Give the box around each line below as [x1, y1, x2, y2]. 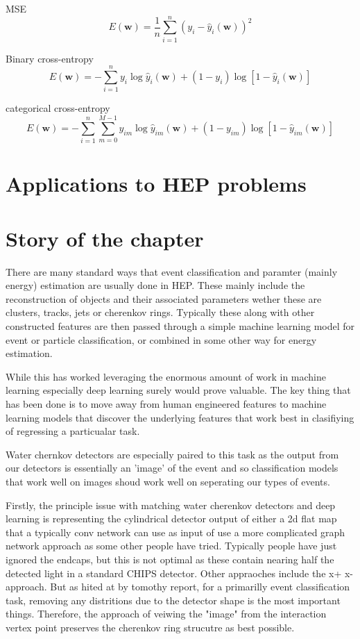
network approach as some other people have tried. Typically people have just [6, 538, 337, 553]
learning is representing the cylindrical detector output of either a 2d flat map [6, 511, 337, 526]
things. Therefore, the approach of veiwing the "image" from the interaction [6, 606, 327, 621]
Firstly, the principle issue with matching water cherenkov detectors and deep [6, 497, 336, 512]
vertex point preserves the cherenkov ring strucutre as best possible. [6, 620, 295, 634]
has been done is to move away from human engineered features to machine [6, 397, 327, 410]
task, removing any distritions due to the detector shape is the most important [6, 592, 341, 607]
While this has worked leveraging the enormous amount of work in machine [6, 369, 326, 383]
